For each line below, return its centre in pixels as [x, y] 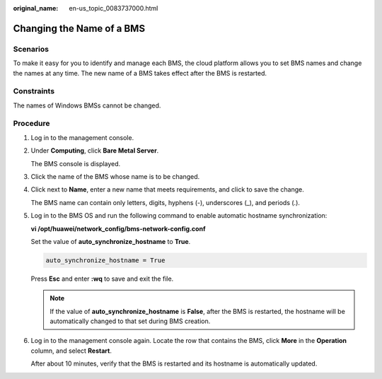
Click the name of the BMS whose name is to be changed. [115, 176]
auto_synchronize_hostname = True [105, 260]
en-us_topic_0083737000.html [114, 8]
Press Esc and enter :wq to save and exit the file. [102, 279]
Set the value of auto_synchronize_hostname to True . [111, 241]
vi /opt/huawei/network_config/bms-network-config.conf [118, 228]
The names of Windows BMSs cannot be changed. [87, 105]
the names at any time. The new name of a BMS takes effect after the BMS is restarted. [140, 73]
